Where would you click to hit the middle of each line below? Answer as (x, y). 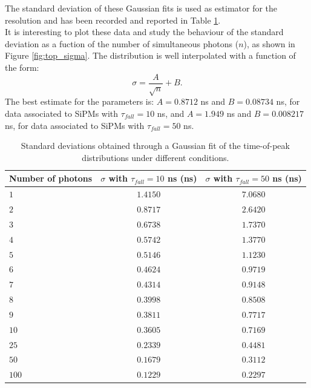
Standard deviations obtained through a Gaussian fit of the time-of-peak (155, 146)
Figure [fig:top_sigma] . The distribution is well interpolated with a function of (150, 55)
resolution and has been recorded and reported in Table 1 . (113, 20)
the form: (22, 67)
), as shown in (269, 43)
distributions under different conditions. (155, 157)
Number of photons (51, 178)
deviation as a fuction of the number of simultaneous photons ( (122, 43)
